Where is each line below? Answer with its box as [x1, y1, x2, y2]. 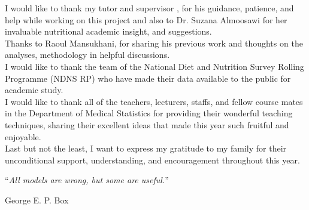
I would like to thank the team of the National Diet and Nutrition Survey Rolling [5, 60, 304, 72]
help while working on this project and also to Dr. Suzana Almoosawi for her [5, 13, 287, 26]
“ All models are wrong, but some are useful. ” [5, 174, 169, 186]
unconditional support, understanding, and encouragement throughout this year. [5, 153, 300, 166]
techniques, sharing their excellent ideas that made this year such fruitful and [5, 118, 289, 131]
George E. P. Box [5, 193, 69, 206]
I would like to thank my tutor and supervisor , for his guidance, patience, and [5, 2, 294, 14]
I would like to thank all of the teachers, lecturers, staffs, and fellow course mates [5, 95, 303, 107]
